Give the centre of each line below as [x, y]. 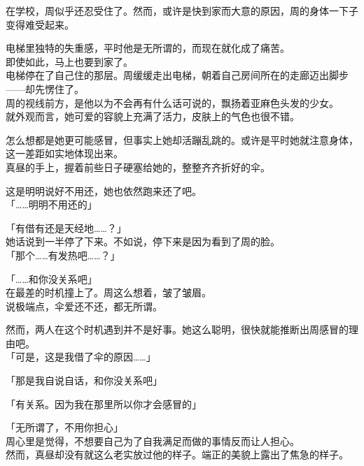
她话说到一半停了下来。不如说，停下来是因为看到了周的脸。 [143, 241]
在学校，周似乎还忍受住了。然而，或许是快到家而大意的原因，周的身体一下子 [182, 10]
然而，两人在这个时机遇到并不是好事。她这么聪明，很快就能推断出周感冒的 [177, 329]
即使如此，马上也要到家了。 [69, 61]
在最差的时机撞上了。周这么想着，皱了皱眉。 [108, 292]
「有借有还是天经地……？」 [66, 227]
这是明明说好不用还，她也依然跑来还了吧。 [104, 190]
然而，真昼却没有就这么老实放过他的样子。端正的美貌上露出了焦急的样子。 [177, 454]
